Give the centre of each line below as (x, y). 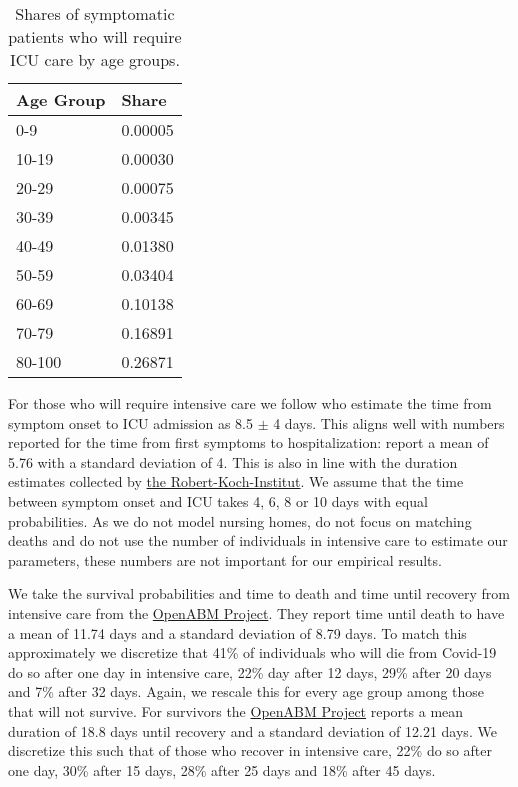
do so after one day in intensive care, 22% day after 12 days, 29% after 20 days (250, 671)
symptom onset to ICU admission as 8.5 (130, 422)
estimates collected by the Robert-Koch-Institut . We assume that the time (236, 481)
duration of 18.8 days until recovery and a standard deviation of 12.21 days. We (252, 730)
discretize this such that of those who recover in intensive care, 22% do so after (250, 750)
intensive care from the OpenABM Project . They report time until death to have (256, 612)
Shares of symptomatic (95, 13)
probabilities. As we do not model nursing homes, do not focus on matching (240, 520)
